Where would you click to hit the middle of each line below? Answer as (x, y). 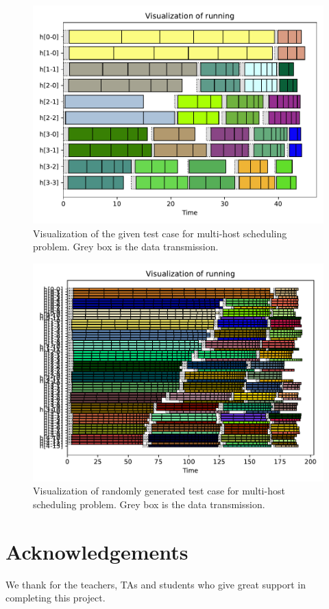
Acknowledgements (97, 551)
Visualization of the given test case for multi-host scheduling (160, 233)
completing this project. (56, 598)
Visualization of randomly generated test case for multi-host (159, 491)
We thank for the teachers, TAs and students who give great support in (156, 584)
